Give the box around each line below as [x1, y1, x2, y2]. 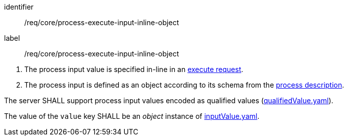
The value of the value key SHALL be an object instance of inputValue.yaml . [4, 112, 260, 120]
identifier [4, 3, 34, 11]
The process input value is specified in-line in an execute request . [24, 65, 243, 74]
